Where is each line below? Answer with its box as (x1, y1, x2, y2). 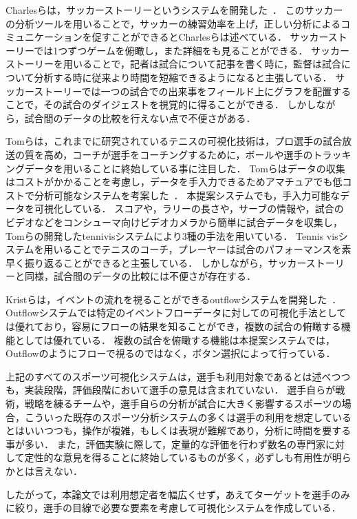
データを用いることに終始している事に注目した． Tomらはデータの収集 (24, 161, 345, 175)
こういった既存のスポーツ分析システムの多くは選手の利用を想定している (24, 409, 351, 424)
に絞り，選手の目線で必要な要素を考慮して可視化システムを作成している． (6, 500, 341, 515)
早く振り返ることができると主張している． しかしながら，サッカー (6, 255, 306, 269)
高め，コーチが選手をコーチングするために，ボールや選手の (43, 147, 313, 161)
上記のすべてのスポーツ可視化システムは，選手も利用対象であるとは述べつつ (6, 369, 351, 383)
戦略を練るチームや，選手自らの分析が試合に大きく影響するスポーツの (24, 396, 342, 411)
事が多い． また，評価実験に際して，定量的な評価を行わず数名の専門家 (6, 436, 325, 451)
